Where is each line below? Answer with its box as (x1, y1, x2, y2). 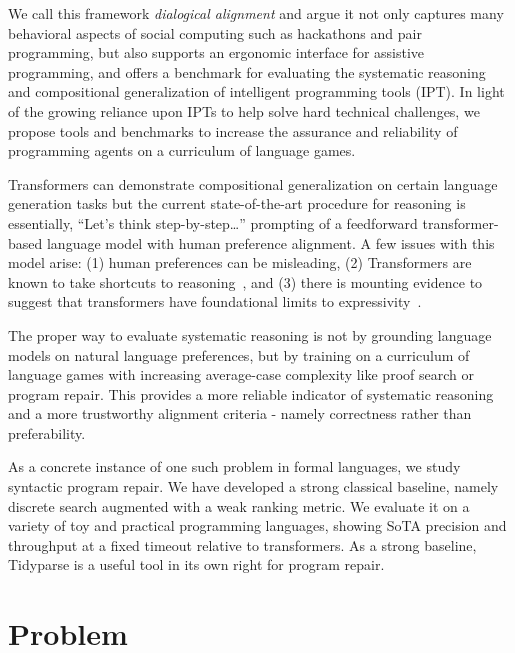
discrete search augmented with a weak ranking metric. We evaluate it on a (8, 495, 470, 516)
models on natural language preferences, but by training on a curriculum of (8, 344, 470, 365)
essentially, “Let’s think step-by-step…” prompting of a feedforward (8, 212, 418, 233)
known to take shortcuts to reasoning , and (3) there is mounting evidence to (8, 271, 483, 292)
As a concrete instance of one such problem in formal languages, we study (8, 456, 461, 477)
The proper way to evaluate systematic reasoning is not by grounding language (8, 324, 492, 345)
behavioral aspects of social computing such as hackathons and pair (8, 22, 422, 43)
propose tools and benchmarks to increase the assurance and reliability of (8, 120, 458, 141)
